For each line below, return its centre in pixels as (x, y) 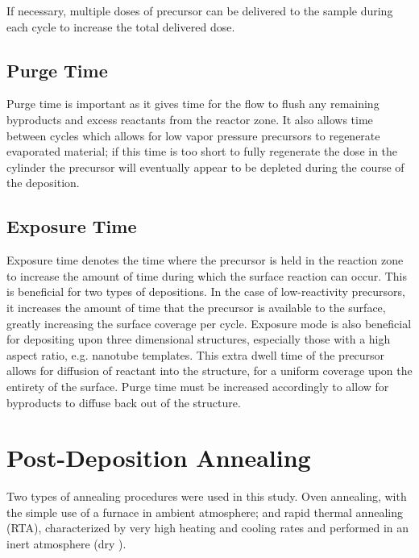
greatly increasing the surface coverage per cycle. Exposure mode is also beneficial (209, 323)
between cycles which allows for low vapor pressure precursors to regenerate (193, 135)
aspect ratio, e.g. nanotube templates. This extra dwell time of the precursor (196, 354)
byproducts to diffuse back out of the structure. (124, 402)
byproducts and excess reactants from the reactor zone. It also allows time (190, 119)
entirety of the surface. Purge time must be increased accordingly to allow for (198, 386)
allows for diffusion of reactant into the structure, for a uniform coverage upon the (209, 371)
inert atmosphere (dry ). (66, 543)
